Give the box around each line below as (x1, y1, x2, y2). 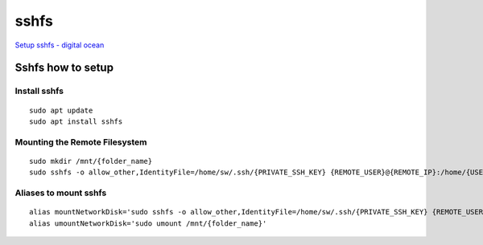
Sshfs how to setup (14, 61, 114, 75)
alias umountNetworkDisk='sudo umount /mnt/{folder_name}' (29, 218, 267, 228)
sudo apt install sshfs (29, 116, 123, 126)
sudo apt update (29, 105, 93, 115)
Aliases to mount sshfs (14, 187, 107, 198)
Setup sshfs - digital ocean (14, 40, 105, 50)
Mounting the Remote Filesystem (14, 137, 147, 148)
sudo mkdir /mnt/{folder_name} (29, 157, 153, 165)
